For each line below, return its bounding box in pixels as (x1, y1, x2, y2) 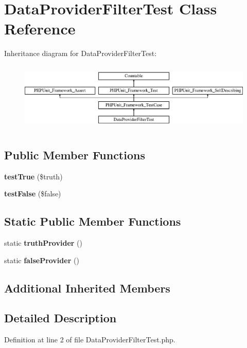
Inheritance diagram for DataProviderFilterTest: (4, 48, 157, 59)
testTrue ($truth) (4, 171, 63, 181)
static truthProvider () (4, 237, 82, 248)
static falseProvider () (4, 254, 79, 265)
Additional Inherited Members (4, 280, 170, 296)
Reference (4, 18, 76, 39)
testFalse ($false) (4, 188, 61, 199)
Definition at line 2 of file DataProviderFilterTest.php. (4, 334, 175, 345)
